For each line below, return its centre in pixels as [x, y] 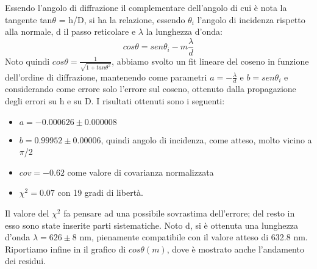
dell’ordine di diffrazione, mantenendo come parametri [106, 77]
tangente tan [29, 19]
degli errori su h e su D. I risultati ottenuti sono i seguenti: [115, 100]
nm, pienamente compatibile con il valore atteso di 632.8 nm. [194, 237]
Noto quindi [27, 61]
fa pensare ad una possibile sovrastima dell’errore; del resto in [179, 213]
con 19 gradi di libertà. [100, 192]
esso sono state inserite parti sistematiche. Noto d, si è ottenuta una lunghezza [151, 225]
